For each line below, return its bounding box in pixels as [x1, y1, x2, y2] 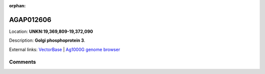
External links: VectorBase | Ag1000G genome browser [9, 47, 120, 52]
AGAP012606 [9, 15, 52, 24]
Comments [9, 59, 36, 66]
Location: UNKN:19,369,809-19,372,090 [9, 28, 93, 34]
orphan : [9, 3, 26, 8]
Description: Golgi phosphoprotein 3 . [9, 37, 85, 44]
